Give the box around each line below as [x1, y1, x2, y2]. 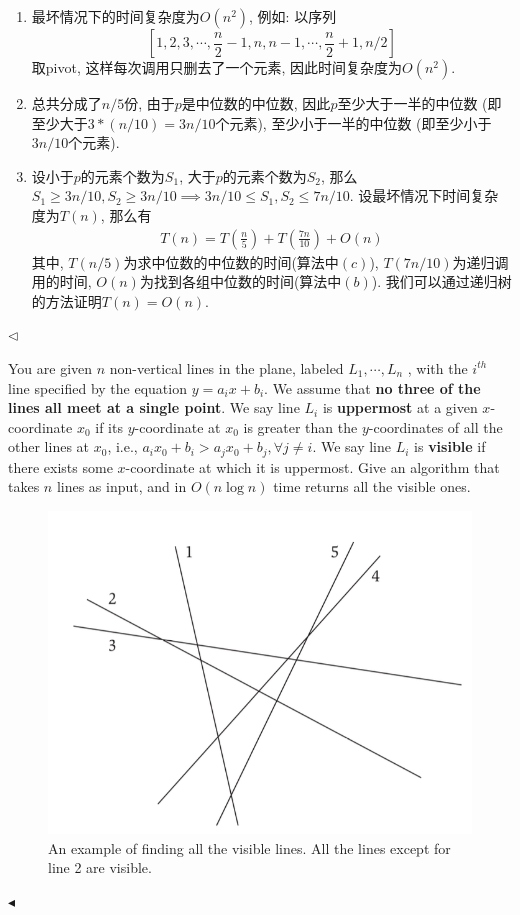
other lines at [8, 436, 90, 457]
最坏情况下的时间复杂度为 [31, 6, 200, 26]
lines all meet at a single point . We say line [8, 397, 300, 418]
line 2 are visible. [48, 857, 152, 878]
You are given [8, 357, 93, 378]
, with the [407, 357, 468, 378]
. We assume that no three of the [264, 377, 481, 398]
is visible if [414, 436, 486, 457]
